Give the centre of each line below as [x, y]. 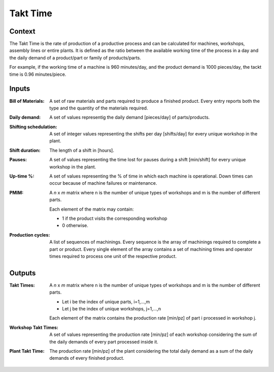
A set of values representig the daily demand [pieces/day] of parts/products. [130, 118]
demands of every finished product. [87, 358]
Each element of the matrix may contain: [92, 209]
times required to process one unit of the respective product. [113, 256]
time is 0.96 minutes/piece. [38, 74]
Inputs [20, 89]
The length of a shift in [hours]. [82, 150]
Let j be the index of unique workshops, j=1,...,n [112, 309]
